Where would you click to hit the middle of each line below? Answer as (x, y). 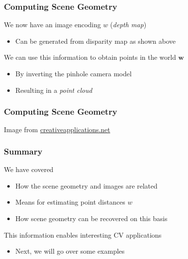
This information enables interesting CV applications (83, 234)
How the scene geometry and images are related (86, 185)
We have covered (29, 169)
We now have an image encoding (52, 25)
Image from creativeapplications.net (57, 129)
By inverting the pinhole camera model (73, 73)
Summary (23, 151)
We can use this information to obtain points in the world (90, 57)
